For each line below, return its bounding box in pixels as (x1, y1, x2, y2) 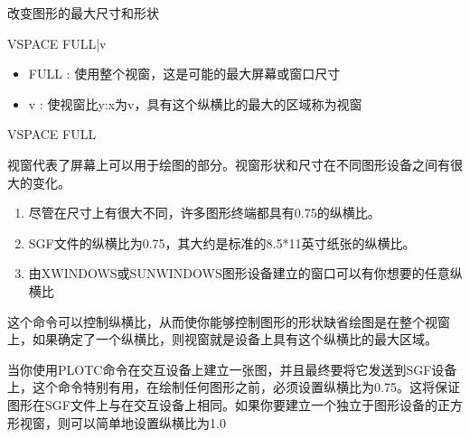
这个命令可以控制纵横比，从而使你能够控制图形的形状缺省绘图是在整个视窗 (7, 312, 450, 331)
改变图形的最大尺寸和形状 (7, 4, 159, 22)
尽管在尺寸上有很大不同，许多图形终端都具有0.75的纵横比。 (28, 203, 381, 222)
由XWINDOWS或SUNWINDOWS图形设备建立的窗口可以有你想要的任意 (28, 264, 450, 283)
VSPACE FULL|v (7, 33, 107, 52)
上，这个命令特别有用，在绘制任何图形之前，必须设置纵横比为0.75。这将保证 (7, 377, 460, 396)
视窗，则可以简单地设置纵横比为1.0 (19, 413, 226, 432)
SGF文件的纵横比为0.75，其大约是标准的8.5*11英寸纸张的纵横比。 (28, 233, 416, 252)
